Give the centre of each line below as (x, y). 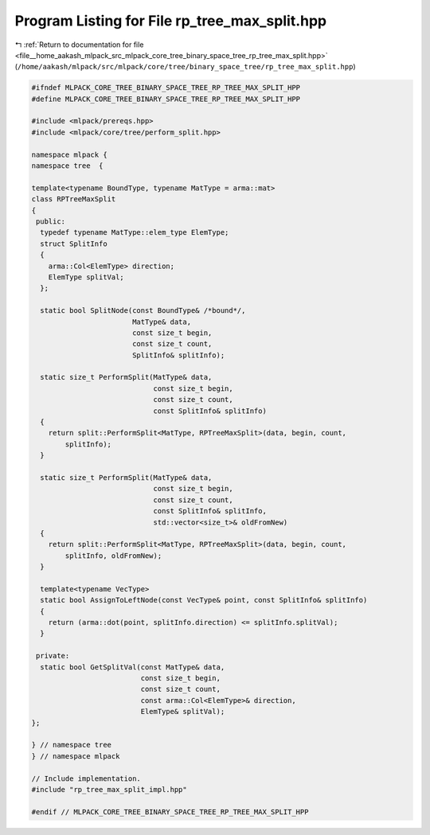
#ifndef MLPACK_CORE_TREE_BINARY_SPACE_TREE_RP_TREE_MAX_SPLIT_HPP (166, 88)
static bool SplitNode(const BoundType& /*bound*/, (143, 311)
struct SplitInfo (74, 244)
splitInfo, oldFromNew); (113, 556)
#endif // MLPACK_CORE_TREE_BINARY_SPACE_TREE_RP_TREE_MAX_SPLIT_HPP (170, 812)
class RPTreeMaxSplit (74, 199)
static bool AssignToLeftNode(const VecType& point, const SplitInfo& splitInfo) (204, 600)
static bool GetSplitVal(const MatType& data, (133, 667)
